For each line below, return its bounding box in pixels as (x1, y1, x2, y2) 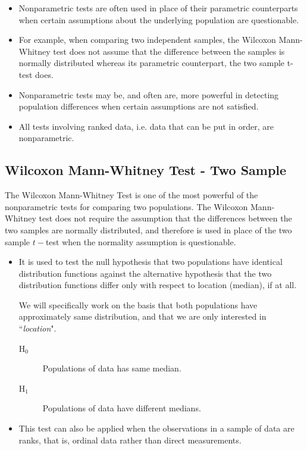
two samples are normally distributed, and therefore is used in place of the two (5, 223, 292, 236)
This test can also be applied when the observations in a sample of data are (18, 422, 295, 435)
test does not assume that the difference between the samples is (53, 45, 285, 57)
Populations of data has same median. (42, 362, 181, 374)
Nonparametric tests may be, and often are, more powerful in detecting (18, 88, 279, 101)
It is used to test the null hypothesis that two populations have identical (18, 255, 283, 268)
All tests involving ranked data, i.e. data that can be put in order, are (18, 120, 274, 132)
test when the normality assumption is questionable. (45, 235, 236, 248)
